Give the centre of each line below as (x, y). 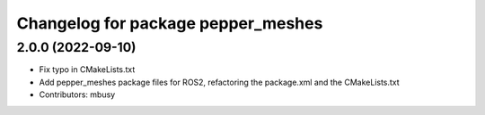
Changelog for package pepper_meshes (170, 23)
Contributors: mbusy (77, 94)
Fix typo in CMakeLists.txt (87, 70)
